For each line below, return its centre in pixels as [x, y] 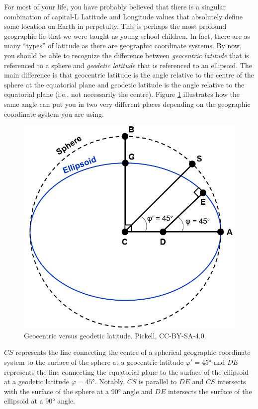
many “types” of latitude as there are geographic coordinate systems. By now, [123, 45]
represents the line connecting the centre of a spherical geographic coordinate [133, 352]
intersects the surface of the [210, 391]
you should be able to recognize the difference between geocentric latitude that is [127, 55]
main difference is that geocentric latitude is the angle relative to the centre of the [129, 75]
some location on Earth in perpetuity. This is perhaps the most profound [115, 26]
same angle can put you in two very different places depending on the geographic [127, 104]
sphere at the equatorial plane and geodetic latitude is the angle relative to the [124, 84]
